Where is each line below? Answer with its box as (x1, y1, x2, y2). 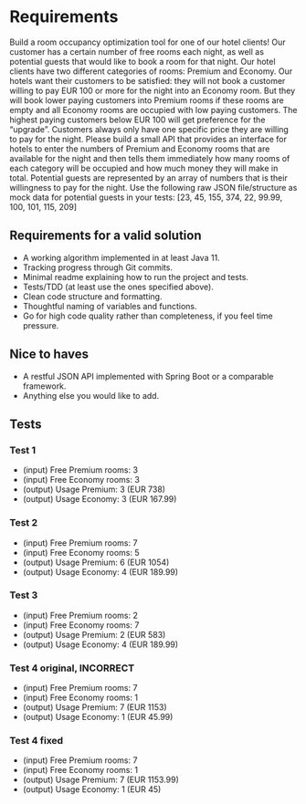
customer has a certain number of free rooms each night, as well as (9, 46, 265, 57)
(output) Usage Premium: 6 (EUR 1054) (22, 557, 170, 568)
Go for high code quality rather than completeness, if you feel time (22, 310, 274, 321)
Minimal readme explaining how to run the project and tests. (22, 271, 249, 282)
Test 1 (9, 444, 37, 456)
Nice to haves (9, 347, 90, 362)
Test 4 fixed (9, 735, 64, 747)
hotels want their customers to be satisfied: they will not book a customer (9, 75, 286, 86)
